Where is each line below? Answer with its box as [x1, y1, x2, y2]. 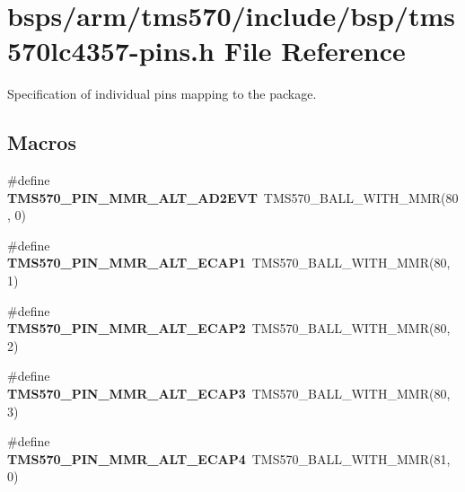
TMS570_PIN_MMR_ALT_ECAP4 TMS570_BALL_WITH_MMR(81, [7, 449, 451, 468]
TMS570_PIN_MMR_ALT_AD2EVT [7, 188, 258, 206]
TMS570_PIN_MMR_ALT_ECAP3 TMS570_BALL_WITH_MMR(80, [7, 384, 451, 403]
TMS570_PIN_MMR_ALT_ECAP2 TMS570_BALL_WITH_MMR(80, [7, 319, 451, 338]
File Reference [224, 32, 406, 69]
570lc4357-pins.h [7, 32, 215, 69]
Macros [7, 128, 76, 156]
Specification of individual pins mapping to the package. [7, 84, 317, 103]
